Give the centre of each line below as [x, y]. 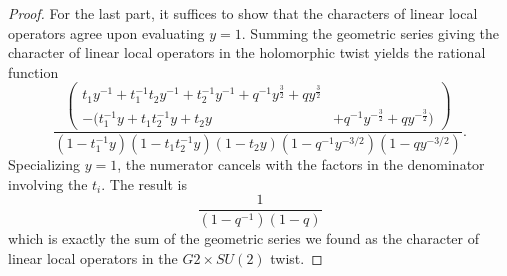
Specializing [44, 164]
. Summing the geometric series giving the [370, 32]
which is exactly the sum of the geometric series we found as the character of [244, 238]
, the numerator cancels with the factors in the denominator [301, 164]
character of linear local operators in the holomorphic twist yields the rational [247, 52]
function [33, 71]
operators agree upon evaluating [106, 32]
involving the [48, 183]
